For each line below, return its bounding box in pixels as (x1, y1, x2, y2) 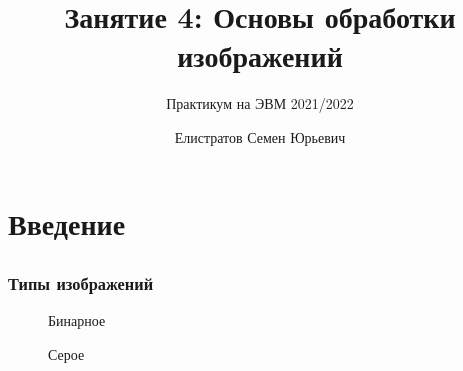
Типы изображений (8, 271, 154, 296)
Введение (8, 202, 126, 243)
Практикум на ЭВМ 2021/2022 (166, 93, 354, 114)
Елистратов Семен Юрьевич (174, 126, 346, 147)
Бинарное (48, 310, 106, 331)
